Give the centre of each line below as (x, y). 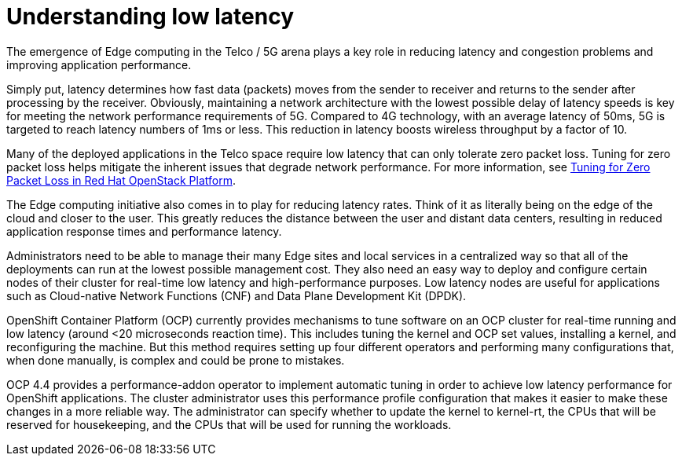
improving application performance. (99, 64)
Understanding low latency (150, 16)
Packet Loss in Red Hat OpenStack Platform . (121, 180)
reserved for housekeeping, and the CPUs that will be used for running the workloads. (229, 424)
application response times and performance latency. (144, 231)
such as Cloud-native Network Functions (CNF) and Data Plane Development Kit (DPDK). (236, 295)
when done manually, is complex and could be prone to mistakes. (176, 360)
